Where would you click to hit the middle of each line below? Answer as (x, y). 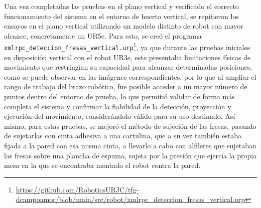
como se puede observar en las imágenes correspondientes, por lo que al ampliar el (130, 76)
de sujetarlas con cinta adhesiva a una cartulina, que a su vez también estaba (123, 136)
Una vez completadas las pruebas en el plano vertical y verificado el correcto (121, 6)
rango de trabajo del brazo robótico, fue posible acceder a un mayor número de (126, 86)
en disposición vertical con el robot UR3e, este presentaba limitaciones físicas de (127, 57)
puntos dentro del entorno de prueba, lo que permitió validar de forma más (119, 96)
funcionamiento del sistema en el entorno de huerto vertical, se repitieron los (121, 16)
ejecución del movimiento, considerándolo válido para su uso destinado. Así (120, 116)
